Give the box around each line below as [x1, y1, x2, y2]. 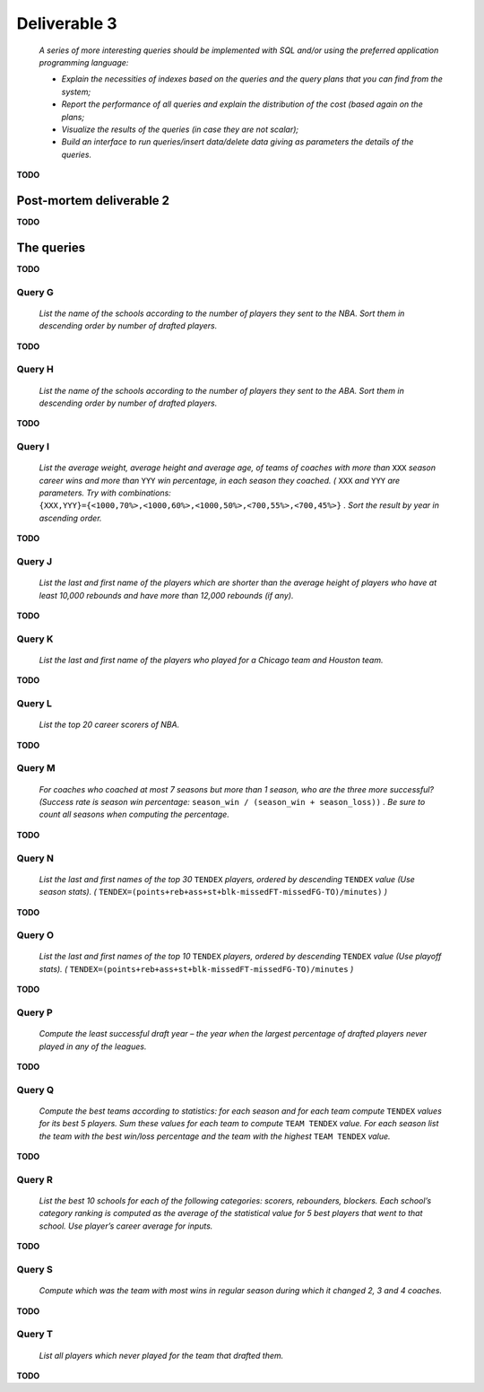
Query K [16, 633, 54, 645]
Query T [16, 1328, 54, 1341]
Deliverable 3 [16, 13, 117, 33]
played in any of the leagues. [39, 1041, 147, 1052]
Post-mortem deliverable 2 [16, 193, 170, 208]
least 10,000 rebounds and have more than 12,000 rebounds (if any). [39, 590, 294, 600]
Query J [16, 556, 53, 568]
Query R [16, 1173, 54, 1186]
